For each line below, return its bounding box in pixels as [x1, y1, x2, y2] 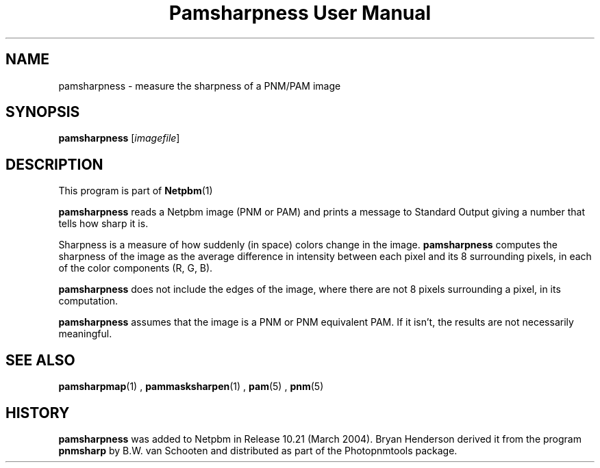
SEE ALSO [5, 351, 75, 369]
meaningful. [58, 328, 112, 340]
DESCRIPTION [5, 155, 103, 173]
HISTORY [5, 404, 70, 421]
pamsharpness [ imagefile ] [58, 132, 180, 144]
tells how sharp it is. [58, 218, 149, 230]
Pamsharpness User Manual [168, 1, 432, 25]
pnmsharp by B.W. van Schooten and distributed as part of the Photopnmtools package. [58, 444, 458, 456]
